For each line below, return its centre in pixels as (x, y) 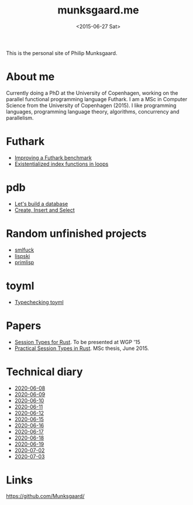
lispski (22, 256)
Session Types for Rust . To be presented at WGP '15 (77, 342)
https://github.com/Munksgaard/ (45, 496)
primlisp (24, 262)
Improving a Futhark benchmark (53, 157)
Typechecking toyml (39, 302)
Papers (24, 326)
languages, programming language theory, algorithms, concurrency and (93, 111)
